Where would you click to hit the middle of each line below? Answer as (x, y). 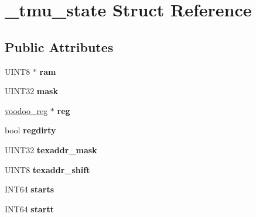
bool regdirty (30, 130)
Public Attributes (59, 46)
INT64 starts (30, 189)
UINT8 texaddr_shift (47, 169)
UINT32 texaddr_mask (51, 149)
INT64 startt (29, 209)
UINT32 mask (31, 91)
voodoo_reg (26, 110)
